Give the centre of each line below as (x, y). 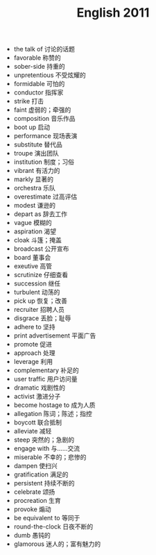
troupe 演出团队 (36, 154)
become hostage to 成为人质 (54, 405)
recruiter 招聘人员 (39, 310)
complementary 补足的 (46, 370)
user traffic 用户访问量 (45, 379)
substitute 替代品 (38, 144)
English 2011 (113, 13)
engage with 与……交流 (47, 449)
